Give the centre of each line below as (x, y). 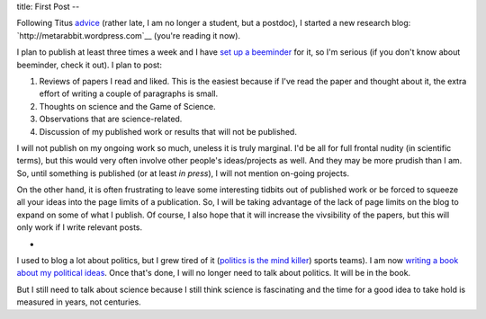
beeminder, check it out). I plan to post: (89, 65)
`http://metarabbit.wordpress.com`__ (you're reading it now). (129, 35)
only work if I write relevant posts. (80, 227)
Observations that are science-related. (111, 119)
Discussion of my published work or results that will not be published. (168, 131)
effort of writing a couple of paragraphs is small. (129, 93)
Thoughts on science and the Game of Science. (127, 106)
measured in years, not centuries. (79, 302)
